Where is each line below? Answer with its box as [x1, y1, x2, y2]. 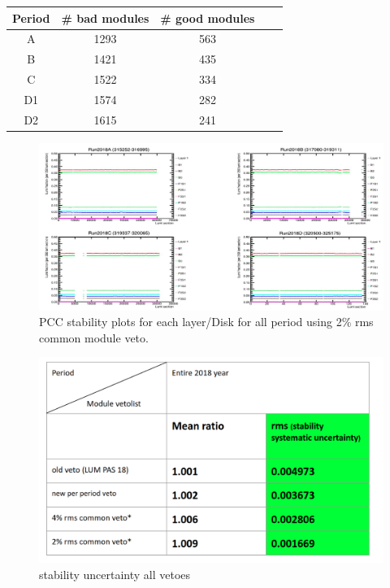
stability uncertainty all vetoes [39, 565, 191, 582]
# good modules [160, 9, 255, 26]
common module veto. [39, 329, 149, 346]
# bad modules [61, 9, 149, 26]
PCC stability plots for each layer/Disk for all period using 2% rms [39, 313, 374, 330]
